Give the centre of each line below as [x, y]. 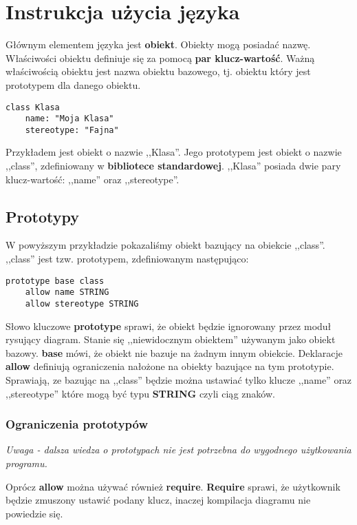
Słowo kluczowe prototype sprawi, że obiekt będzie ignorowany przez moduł [169, 326]
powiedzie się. [34, 513]
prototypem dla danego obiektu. [73, 84]
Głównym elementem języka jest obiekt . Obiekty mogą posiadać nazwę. [158, 44]
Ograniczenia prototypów [77, 424]
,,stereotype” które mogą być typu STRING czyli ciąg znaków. [140, 393]
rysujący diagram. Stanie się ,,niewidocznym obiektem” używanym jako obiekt [171, 339]
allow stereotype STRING [82, 303]
